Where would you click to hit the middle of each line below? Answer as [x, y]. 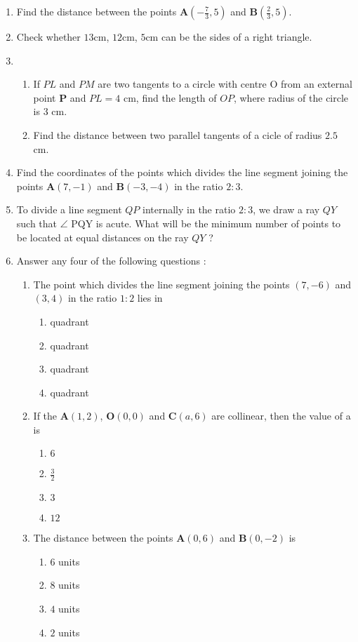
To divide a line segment [69, 209]
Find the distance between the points [97, 11]
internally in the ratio [189, 209]
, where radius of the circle [291, 97]
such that [37, 223]
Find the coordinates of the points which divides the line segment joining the [182, 172]
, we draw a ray [286, 209]
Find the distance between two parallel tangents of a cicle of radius [178, 134]
